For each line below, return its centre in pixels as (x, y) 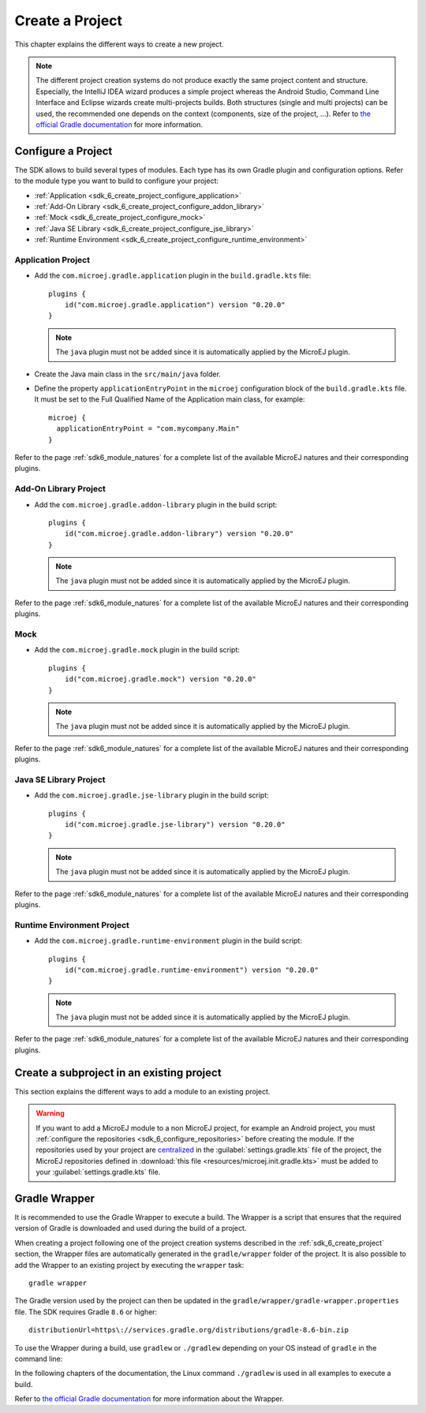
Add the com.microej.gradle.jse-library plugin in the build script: (152, 795)
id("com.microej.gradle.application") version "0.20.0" (175, 305)
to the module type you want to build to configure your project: (117, 181)
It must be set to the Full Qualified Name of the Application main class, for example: (170, 399)
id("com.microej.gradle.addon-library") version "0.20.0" (179, 534)
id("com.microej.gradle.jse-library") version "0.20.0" (175, 825)
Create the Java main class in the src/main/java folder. (127, 374)
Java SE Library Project (60, 779)
